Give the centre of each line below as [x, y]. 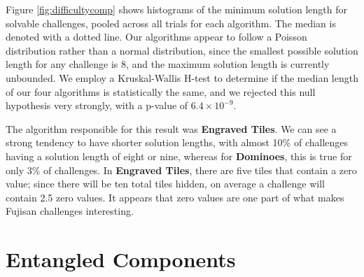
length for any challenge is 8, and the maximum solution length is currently [168, 64]
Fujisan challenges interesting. [70, 211]
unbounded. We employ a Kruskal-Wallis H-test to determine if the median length [182, 77]
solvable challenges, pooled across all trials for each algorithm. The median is [171, 23]
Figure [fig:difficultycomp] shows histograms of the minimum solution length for [177, 9]
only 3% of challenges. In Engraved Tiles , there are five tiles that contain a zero [181, 170]
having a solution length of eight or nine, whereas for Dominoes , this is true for [179, 156]
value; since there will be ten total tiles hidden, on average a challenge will [165, 184]
